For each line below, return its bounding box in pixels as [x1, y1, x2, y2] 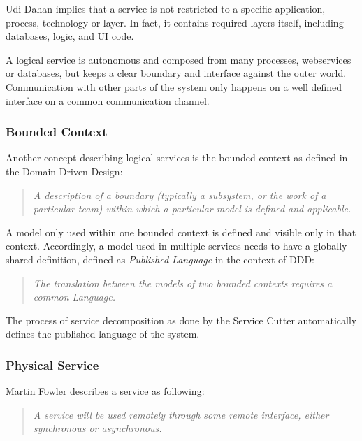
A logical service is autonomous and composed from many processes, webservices [6, 52, 352, 66]
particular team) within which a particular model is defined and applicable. [33, 201, 352, 216]
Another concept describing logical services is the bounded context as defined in [6, 150, 348, 165]
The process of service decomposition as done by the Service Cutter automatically [6, 312, 357, 327]
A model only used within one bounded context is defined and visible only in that [6, 224, 356, 239]
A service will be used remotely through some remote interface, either [33, 407, 329, 421]
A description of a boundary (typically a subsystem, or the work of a [33, 187, 326, 202]
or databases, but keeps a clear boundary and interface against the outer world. [6, 66, 347, 80]
